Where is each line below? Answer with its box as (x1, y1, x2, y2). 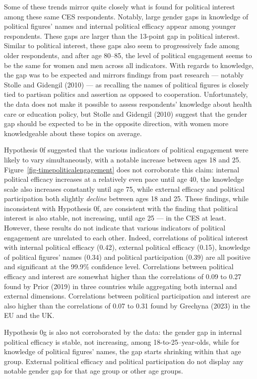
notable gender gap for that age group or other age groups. (4, 366, 183, 376)
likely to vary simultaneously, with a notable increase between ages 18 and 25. (4, 154, 241, 164)
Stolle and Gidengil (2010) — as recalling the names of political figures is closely (4, 79, 249, 89)
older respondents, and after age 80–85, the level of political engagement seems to (4, 50, 252, 60)
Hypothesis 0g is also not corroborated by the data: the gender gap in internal (4, 327, 242, 337)
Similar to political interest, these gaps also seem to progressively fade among (4, 40, 240, 51)
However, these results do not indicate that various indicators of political (4, 223, 226, 233)
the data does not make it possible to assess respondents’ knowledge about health (4, 98, 252, 109)
